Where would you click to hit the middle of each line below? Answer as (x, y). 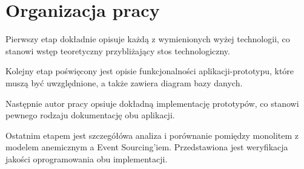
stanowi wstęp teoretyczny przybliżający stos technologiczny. (118, 50)
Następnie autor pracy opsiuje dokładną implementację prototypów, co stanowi (152, 103)
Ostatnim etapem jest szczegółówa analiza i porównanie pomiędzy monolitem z (152, 135)
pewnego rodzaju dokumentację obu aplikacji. (90, 115)
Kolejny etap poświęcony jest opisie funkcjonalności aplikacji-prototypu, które (150, 71)
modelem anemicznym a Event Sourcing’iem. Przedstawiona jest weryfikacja (147, 147)
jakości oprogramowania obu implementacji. (87, 158)
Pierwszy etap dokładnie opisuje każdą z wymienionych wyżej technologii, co (148, 39)
